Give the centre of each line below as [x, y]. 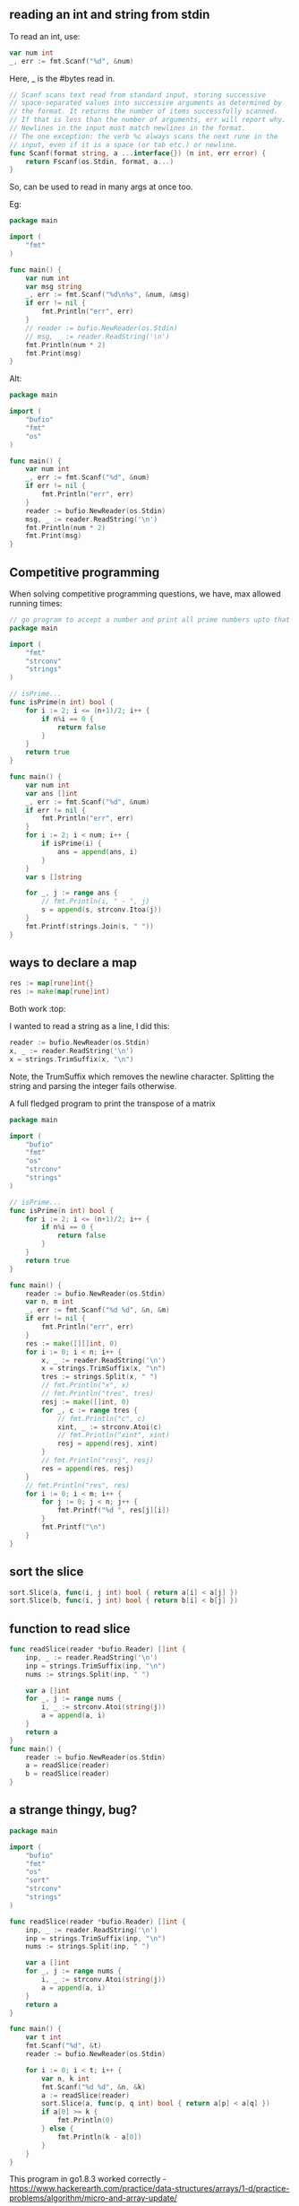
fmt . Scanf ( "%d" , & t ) [64, 2046]
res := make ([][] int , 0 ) [72, 1343]
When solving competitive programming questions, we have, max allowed [145, 594]
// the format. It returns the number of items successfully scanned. [144, 111]
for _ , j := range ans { [72, 893]
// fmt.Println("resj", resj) [98, 1460]
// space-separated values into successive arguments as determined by [145, 103]
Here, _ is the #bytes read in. [62, 78]
